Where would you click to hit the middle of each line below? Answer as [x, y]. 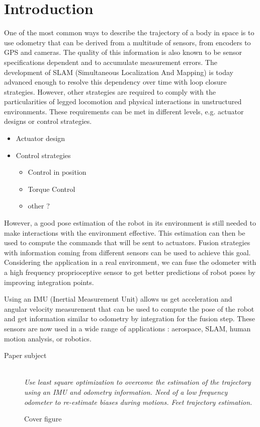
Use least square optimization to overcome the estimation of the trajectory [138, 382]
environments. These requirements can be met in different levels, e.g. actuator [124, 111]
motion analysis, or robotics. [48, 338]
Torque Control [52, 189]
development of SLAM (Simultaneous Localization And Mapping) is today [119, 72]
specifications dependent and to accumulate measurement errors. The [111, 62]
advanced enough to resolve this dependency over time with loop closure [115, 82]
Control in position [57, 172]
